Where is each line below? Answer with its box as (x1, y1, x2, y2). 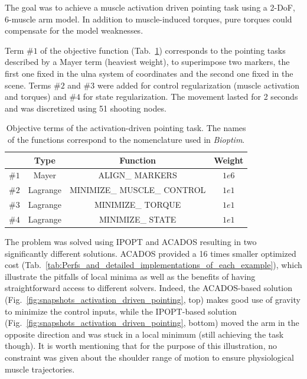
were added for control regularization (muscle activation (97, 79, 300, 91)
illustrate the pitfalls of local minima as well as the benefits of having (5, 270, 256, 282)
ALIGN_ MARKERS (98, 169, 177, 181)
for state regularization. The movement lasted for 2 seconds (83, 90, 298, 103)
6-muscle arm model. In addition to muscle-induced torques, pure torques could (5, 12, 292, 25)
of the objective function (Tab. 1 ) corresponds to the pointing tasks (40, 44, 286, 56)
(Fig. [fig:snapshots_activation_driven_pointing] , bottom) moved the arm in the (5, 316, 299, 329)
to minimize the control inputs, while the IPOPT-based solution (5, 305, 237, 317)
